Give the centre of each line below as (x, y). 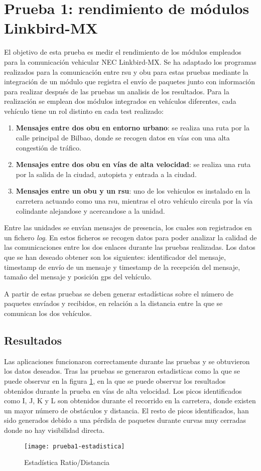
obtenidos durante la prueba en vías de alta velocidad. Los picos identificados (123, 390)
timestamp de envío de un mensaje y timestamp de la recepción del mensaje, (122, 267)
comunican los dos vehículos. (48, 313)
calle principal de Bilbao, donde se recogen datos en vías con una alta (123, 138)
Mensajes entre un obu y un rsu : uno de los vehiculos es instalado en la (133, 191)
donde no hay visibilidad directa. (54, 430)
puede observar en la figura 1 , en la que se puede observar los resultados (115, 380)
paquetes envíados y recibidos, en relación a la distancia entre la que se (113, 303)
